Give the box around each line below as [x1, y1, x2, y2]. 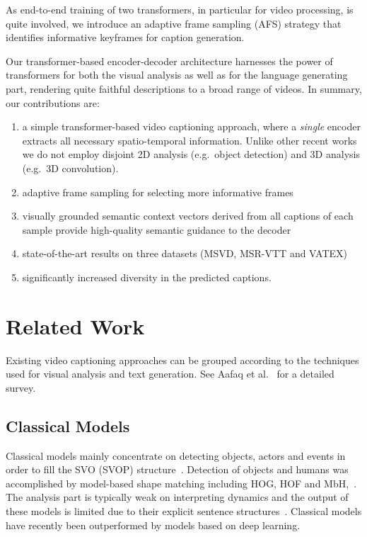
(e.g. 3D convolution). [22, 160, 119, 175]
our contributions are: [6, 95, 100, 110]
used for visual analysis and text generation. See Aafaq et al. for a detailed [6, 366, 334, 381]
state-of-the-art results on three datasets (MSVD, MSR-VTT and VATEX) [22, 246, 347, 261]
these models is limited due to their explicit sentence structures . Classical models [6, 503, 362, 518]
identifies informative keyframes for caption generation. [6, 30, 245, 45]
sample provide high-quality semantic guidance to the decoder [22, 222, 291, 237]
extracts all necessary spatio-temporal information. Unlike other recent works [22, 132, 357, 147]
